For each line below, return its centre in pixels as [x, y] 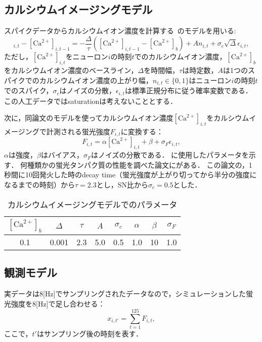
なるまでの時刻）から [39, 184]
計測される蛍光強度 [78, 131]
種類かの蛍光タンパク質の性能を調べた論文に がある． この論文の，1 [140, 164]
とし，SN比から [122, 184]
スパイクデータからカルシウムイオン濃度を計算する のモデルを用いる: [120, 31]
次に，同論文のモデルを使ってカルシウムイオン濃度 [89, 118]
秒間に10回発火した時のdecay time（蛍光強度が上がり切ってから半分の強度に [130, 175]
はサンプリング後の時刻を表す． [90, 334]
